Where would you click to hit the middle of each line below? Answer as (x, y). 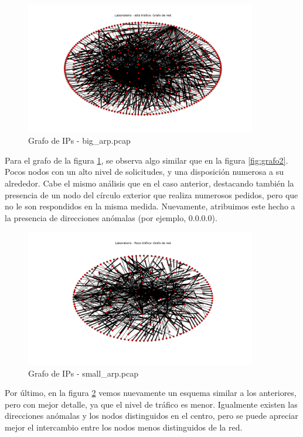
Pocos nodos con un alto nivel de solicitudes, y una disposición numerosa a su (144, 172)
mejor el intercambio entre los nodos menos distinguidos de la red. (124, 427)
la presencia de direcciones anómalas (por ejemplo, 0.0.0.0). (111, 217)
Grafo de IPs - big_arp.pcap (79, 140)
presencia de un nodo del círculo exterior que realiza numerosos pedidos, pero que (151, 194)
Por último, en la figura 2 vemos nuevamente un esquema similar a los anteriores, (151, 393)
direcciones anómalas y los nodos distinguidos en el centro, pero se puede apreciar (151, 416)
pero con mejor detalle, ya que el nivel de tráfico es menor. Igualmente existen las (151, 404)
